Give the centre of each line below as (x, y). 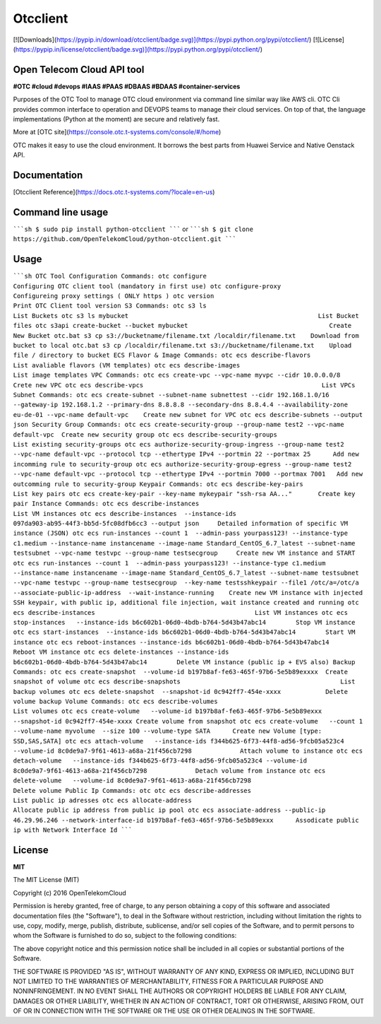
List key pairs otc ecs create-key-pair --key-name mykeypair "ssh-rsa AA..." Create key (184, 494)
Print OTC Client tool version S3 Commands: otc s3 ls (110, 306)
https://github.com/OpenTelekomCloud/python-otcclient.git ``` (125, 239)
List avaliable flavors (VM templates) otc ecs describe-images (127, 365)
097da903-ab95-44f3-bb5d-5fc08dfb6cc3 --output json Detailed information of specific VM (181, 524)
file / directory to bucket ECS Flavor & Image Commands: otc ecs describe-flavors (162, 355)
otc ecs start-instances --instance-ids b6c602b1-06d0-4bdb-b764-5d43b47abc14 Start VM (184, 632)
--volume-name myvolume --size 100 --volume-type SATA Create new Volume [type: (168, 731)
